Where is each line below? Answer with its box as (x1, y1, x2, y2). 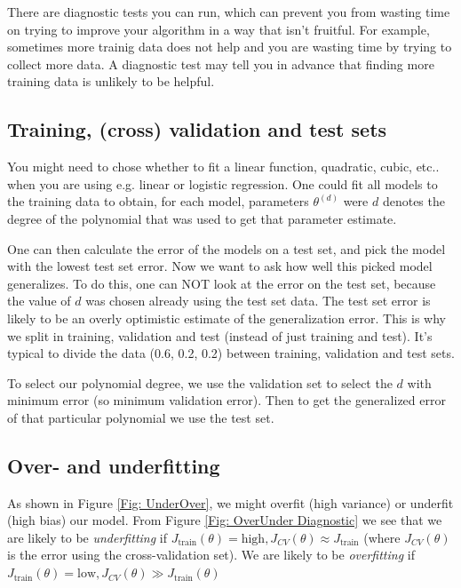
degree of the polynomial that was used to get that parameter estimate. (7, 209, 397, 227)
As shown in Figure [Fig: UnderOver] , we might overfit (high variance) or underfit (7, 493, 454, 512)
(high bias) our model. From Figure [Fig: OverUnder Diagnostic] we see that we (7, 511, 442, 529)
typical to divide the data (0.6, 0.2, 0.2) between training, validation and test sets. (7, 344, 455, 362)
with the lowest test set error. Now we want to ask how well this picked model (7, 257, 433, 275)
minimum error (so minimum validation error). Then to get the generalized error (7, 391, 446, 409)
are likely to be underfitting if (7, 528, 167, 546)
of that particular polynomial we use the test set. (7, 408, 274, 426)
